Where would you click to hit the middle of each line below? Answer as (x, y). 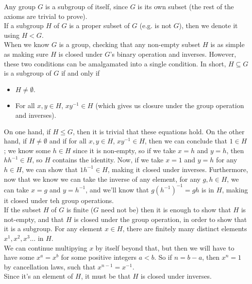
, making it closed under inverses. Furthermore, (178, 169)
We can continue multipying (46, 247)
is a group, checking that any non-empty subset (130, 44)
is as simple (227, 44)
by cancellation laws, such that (50, 266)
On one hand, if (27, 131)
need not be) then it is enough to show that (166, 210)
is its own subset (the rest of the (186, 6)
